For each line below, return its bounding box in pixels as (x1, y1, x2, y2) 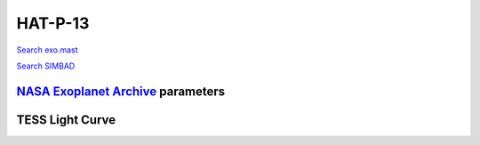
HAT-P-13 (16, 13, 90, 33)
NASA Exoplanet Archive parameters (16, 84, 226, 99)
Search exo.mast (16, 44, 79, 55)
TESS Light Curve (16, 112, 116, 127)
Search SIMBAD (16, 60, 76, 71)
